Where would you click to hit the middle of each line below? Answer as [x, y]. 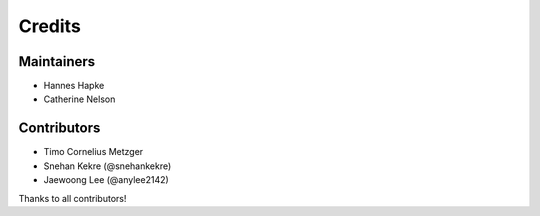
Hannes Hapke [74, 86]
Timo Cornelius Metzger [93, 152]
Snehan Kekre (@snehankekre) [107, 166]
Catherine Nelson [79, 99]
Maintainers [57, 61]
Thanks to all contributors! [72, 198]
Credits [50, 26]
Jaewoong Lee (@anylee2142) [106, 180]
